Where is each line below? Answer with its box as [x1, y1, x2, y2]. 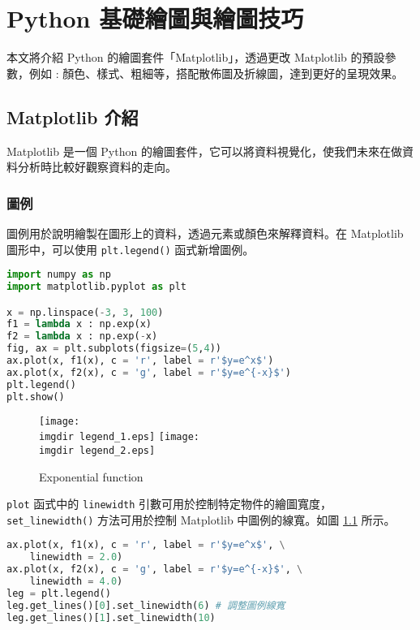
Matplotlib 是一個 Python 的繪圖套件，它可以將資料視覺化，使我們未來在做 [6, 142, 402, 159]
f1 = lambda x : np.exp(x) [6, 318, 152, 330]
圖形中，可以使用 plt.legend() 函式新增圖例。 [6, 240, 255, 257]
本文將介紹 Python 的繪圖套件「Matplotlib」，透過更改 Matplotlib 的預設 [6, 49, 385, 66]
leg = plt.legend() [6, 587, 111, 599]
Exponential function [39, 468, 144, 485]
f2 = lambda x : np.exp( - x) [6, 330, 158, 343]
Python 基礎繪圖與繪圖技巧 [6, 2, 304, 35]
